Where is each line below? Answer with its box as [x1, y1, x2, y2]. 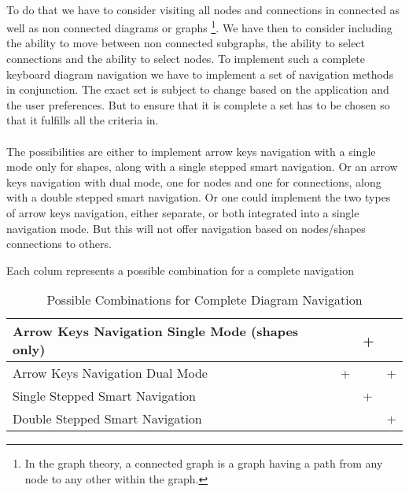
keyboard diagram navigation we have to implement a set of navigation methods [6, 65, 394, 82]
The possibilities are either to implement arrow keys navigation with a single [6, 142, 376, 159]
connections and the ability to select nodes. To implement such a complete [6, 50, 366, 67]
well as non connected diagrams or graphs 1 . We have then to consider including [6, 17, 392, 35]
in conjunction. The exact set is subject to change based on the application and [6, 81, 389, 98]
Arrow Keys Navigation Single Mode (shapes [13, 322, 299, 341]
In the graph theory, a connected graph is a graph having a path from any [24, 455, 383, 472]
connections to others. [6, 235, 112, 252]
